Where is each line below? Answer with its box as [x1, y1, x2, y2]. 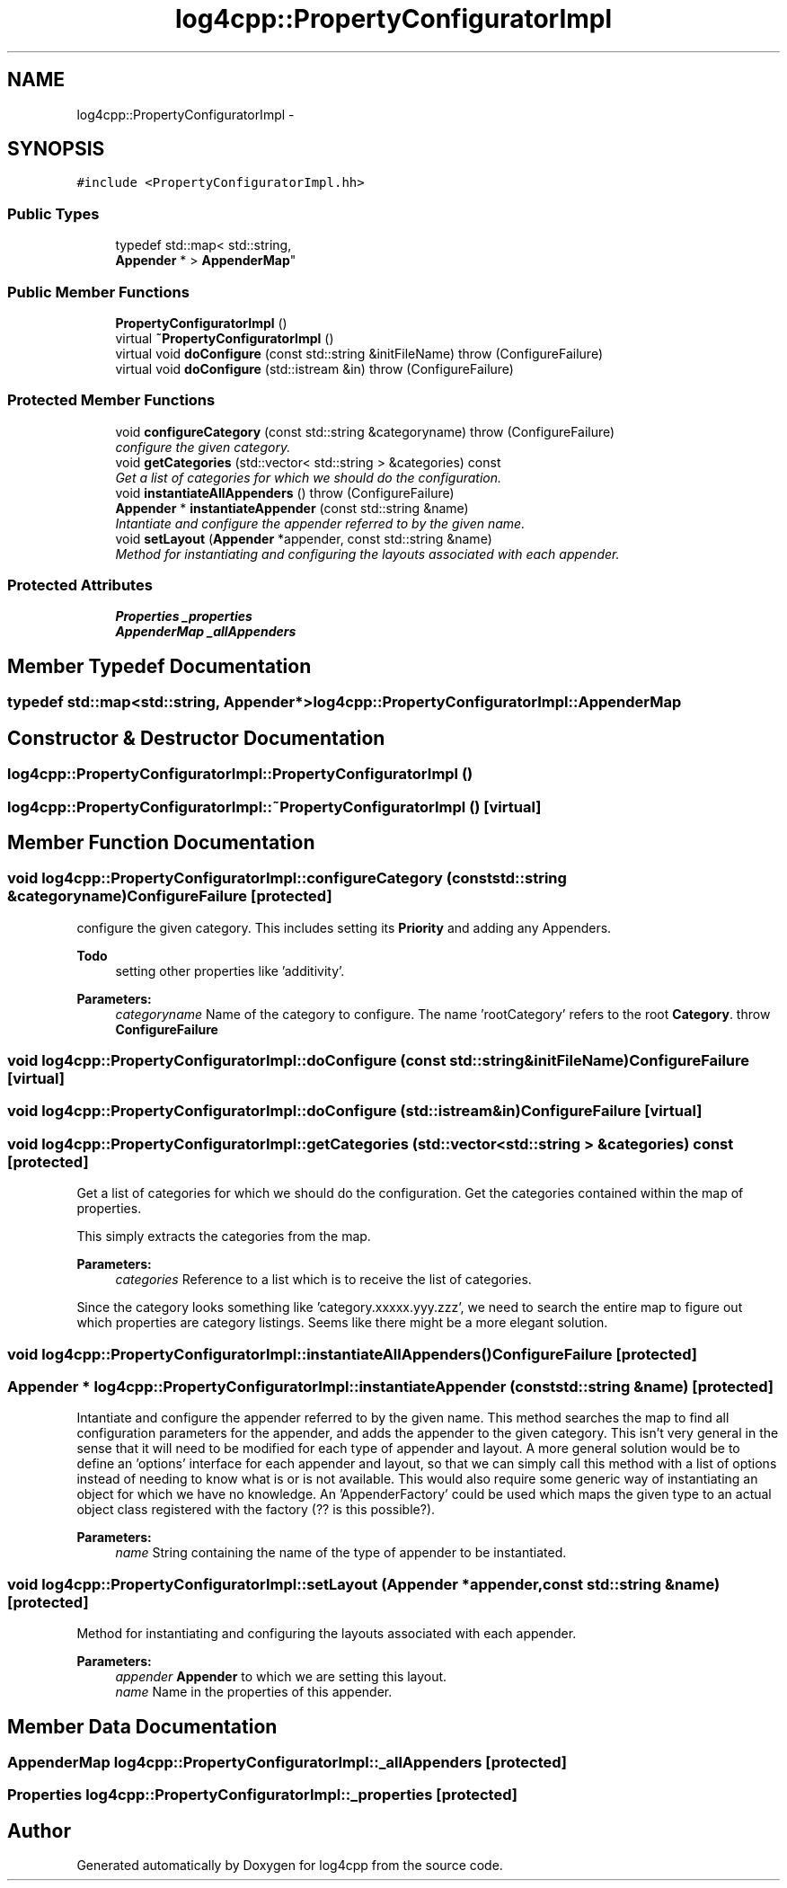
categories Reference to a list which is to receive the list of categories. [115, 1272, 532, 1288]
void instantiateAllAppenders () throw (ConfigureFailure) [115, 484, 455, 501]
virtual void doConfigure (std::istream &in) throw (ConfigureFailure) [115, 360, 514, 377]
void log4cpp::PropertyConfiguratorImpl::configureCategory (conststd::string [7, 869, 567, 888]
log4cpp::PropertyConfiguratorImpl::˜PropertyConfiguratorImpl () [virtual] [7, 797, 542, 816]
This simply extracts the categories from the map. [76, 1228, 371, 1245]
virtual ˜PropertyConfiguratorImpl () [115, 330, 334, 346]
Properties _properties [115, 608, 252, 625]
